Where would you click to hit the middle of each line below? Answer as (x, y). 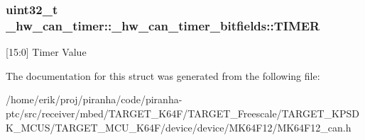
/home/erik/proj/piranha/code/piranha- (94, 99)
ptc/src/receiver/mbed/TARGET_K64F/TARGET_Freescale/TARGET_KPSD (182, 113)
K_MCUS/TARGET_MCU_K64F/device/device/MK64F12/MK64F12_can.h (179, 127)
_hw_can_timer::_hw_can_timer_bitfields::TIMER (163, 25)
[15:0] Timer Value (46, 52)
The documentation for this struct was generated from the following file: (163, 75)
